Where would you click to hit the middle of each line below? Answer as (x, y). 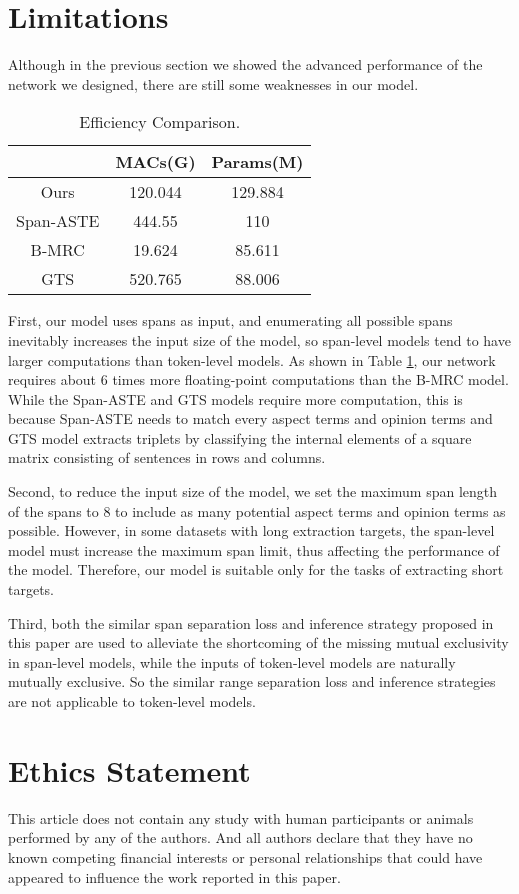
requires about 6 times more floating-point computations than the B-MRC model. (258, 379)
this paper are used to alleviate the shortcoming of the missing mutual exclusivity (258, 642)
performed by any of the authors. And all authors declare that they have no (240, 837)
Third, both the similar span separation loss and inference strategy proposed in (251, 622)
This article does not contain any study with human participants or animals (241, 817)
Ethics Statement (129, 769)
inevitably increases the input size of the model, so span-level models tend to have (259, 339)
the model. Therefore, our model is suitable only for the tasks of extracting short (256, 569)
